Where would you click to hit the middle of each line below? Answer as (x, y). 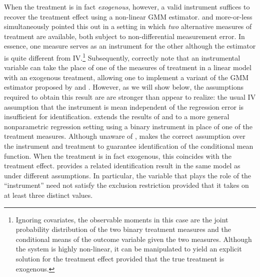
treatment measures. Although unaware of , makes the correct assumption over (125, 136)
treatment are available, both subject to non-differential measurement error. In (124, 36)
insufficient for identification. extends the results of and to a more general (117, 116)
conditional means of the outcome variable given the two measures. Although (134, 239)
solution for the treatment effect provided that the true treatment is (120, 258)
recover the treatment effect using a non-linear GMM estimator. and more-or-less (128, 16)
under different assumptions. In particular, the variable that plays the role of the (128, 175)
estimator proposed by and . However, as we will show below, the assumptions (124, 87)
